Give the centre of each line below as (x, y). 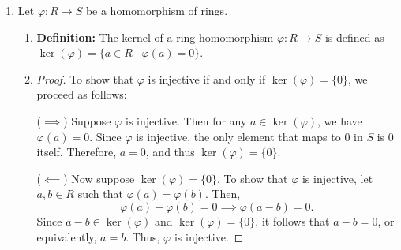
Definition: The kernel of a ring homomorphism (155, 37)
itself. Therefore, (77, 152)
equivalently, (67, 236)
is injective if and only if (207, 78)
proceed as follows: (82, 94)
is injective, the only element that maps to (238, 136)
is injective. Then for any (186, 120)
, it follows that (292, 220)
